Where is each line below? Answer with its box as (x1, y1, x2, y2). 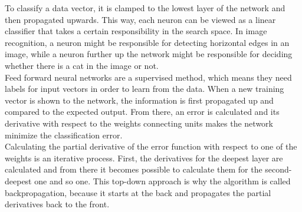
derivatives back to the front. (5, 198, 110, 210)
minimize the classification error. (5, 128, 123, 141)
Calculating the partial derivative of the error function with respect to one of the (5, 140, 297, 153)
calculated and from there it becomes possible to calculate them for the (5, 163, 262, 175)
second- (265, 163, 292, 175)
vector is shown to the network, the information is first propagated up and (5, 94, 274, 106)
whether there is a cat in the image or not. (5, 59, 159, 71)
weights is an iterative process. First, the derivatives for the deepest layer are (5, 151, 283, 164)
